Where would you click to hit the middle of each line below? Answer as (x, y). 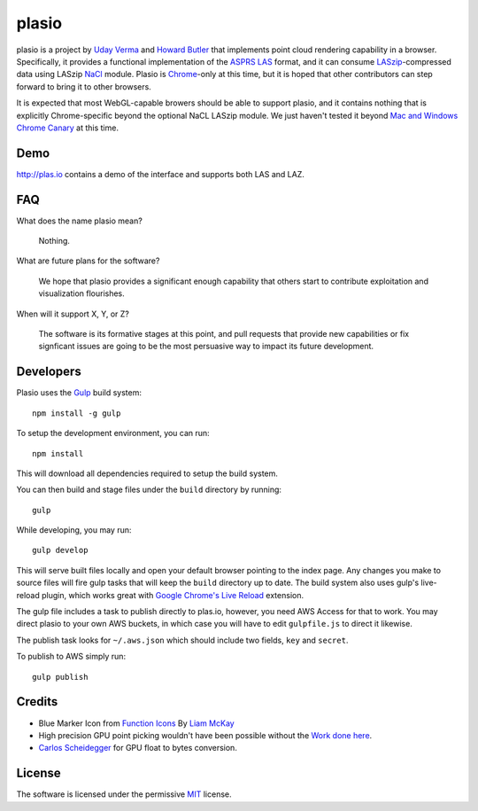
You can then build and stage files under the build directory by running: (149, 490)
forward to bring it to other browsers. (84, 86)
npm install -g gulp (77, 413)
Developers (49, 372)
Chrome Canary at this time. (68, 128)
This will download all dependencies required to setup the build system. (147, 473)
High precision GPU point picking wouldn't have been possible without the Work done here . (205, 735)
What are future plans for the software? (88, 261)
